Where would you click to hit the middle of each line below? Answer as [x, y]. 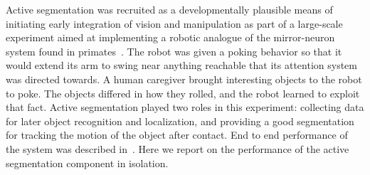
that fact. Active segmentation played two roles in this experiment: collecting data [185, 107]
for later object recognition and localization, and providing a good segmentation [180, 121]
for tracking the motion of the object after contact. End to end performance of [177, 135]
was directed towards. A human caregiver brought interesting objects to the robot [184, 79]
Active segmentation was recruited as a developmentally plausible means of [169, 9]
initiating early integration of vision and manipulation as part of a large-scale [174, 23]
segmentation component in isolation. [87, 163]
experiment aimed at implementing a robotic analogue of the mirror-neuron [170, 37]
